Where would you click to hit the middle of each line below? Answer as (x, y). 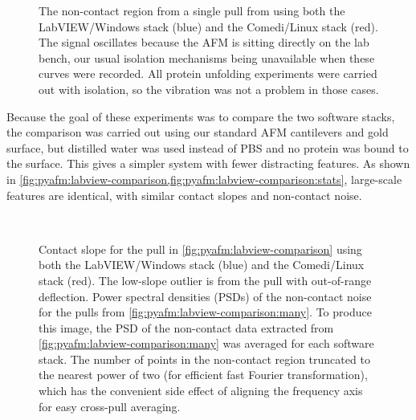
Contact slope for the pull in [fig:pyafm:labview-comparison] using (200, 249)
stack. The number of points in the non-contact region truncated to (204, 359)
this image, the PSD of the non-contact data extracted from (186, 327)
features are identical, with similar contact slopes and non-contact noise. (184, 195)
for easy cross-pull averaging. (110, 406)
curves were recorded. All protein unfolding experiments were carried (208, 73)
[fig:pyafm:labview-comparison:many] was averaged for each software (206, 343)
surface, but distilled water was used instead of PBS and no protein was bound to (208, 147)
